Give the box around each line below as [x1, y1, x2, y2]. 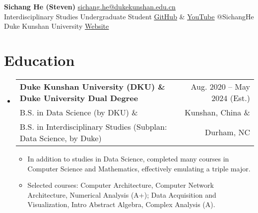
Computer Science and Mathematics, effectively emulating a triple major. [27, 163, 251, 173]
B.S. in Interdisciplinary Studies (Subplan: [19, 120, 167, 132]
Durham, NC [205, 126, 250, 138]
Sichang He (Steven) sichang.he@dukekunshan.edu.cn [4, 1, 176, 11]
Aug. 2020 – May [191, 80, 250, 92]
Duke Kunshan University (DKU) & [19, 80, 165, 92]
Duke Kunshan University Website [4, 21, 109, 31]
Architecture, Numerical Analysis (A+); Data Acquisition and [27, 189, 216, 200]
